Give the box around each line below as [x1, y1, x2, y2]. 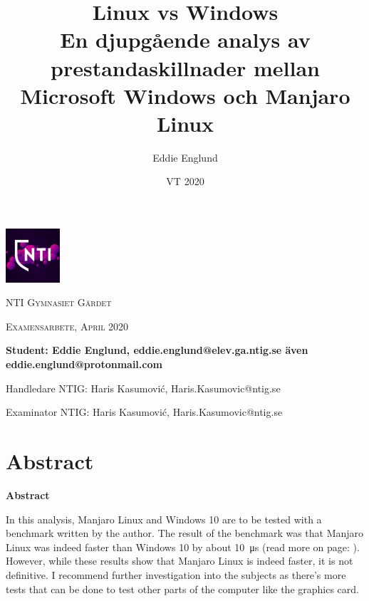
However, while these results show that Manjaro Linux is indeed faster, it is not [6, 553, 353, 568]
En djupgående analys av [60, 25, 311, 54]
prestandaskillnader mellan [51, 53, 320, 82]
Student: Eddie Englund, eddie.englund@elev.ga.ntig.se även [6, 343, 308, 357]
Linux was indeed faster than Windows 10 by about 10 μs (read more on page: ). [6, 539, 360, 554]
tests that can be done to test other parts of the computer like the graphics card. [6, 581, 359, 596]
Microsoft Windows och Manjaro [20, 80, 350, 110]
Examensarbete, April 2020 [6, 318, 129, 333]
